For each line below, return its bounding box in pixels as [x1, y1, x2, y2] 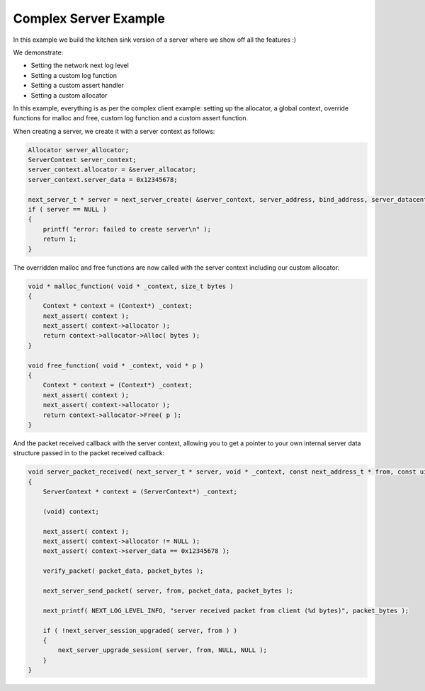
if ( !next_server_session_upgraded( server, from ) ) [42, 627, 237, 634]
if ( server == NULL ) [28, 205, 107, 213]
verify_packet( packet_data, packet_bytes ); [42, 567, 204, 575]
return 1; [42, 235, 77, 244]
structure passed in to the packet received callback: [13, 449, 165, 457]
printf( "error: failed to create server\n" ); [42, 225, 212, 233]
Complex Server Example [13, 11, 166, 26]
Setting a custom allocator [30, 91, 108, 99]
